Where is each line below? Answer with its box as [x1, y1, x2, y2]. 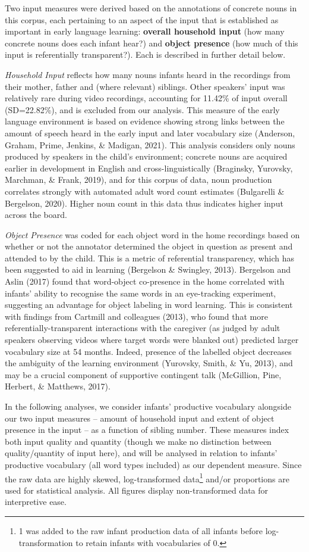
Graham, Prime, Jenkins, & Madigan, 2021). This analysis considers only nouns [5, 138, 295, 151]
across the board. [5, 208, 67, 221]
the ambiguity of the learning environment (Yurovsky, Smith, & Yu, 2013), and [5, 357, 293, 369]
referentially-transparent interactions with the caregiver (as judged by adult [5, 322, 280, 334]
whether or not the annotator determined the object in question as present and [5, 240, 293, 252]
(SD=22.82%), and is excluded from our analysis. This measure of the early [5, 103, 280, 116]
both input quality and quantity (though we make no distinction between [5, 435, 272, 447]
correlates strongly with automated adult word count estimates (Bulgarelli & [5, 185, 285, 197]
